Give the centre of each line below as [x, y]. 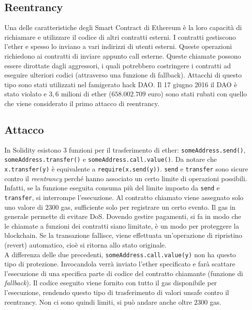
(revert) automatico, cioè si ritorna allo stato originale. [86, 245]
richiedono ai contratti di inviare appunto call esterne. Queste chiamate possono [123, 55]
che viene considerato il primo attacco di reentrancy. [82, 103]
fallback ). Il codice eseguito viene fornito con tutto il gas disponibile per [111, 283]
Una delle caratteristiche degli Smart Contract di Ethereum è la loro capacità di [123, 27]
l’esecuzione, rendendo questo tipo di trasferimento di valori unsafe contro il [117, 292]
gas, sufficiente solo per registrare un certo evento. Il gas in [148, 207]
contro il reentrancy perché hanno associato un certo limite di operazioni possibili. [126, 178]
